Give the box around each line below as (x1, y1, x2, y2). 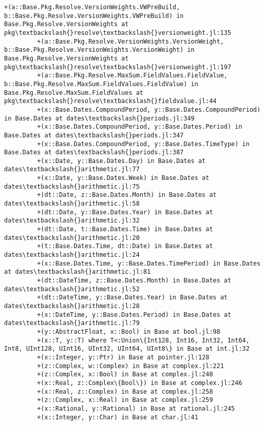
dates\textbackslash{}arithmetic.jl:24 (4, 251, 140, 259)
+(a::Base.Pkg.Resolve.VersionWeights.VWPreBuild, (4, 4, 180, 11)
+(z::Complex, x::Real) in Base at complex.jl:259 (37, 396, 213, 404)
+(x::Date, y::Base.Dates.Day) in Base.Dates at (37, 157, 206, 165)
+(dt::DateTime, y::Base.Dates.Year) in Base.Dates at (37, 294, 228, 301)
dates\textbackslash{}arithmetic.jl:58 (4, 200, 140, 208)
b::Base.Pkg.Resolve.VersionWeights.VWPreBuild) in (4, 12, 184, 19)
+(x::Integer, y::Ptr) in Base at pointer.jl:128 (37, 353, 209, 361)
